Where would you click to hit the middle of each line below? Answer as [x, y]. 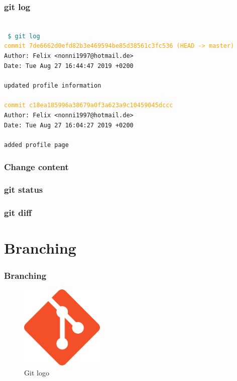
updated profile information [53, 86]
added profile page [36, 145]
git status [24, 189]
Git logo [37, 372]
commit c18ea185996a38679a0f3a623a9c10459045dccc [89, 105]
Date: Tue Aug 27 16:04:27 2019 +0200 [69, 125]
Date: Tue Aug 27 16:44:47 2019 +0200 [69, 66]
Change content [36, 166]
